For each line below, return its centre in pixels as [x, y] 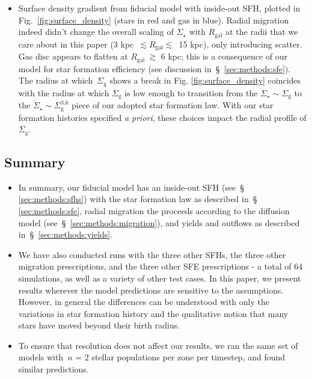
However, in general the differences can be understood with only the [144, 302]
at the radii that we [262, 32]
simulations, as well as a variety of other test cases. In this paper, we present [160, 278]
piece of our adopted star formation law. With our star [172, 105]
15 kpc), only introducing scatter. [240, 44]
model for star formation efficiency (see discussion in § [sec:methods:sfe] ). [154, 68]
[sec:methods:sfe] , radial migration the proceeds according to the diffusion [154, 210]
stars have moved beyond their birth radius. [99, 325]
